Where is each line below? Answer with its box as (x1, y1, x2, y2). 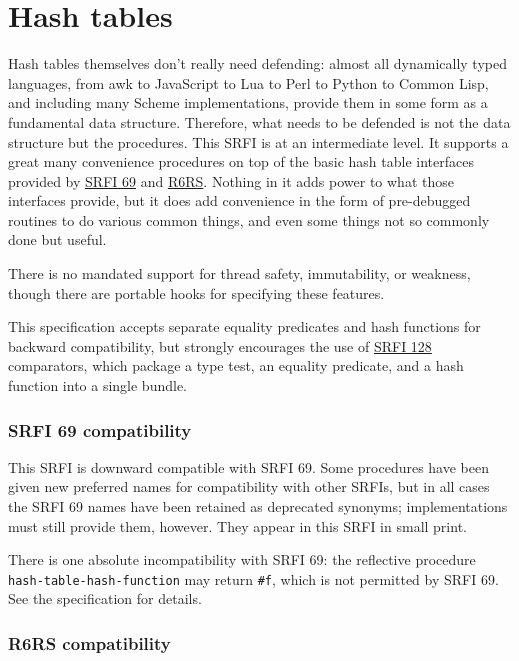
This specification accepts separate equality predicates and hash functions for (8, 316, 481, 337)
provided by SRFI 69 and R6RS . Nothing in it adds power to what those (8, 170, 454, 191)
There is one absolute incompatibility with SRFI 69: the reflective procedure (8, 549, 476, 570)
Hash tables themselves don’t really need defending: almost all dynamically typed (8, 53, 507, 74)
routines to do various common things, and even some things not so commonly (8, 209, 490, 230)
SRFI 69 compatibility (8, 417, 192, 442)
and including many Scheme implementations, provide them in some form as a (8, 92, 488, 113)
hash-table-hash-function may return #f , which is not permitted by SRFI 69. (8, 568, 499, 589)
